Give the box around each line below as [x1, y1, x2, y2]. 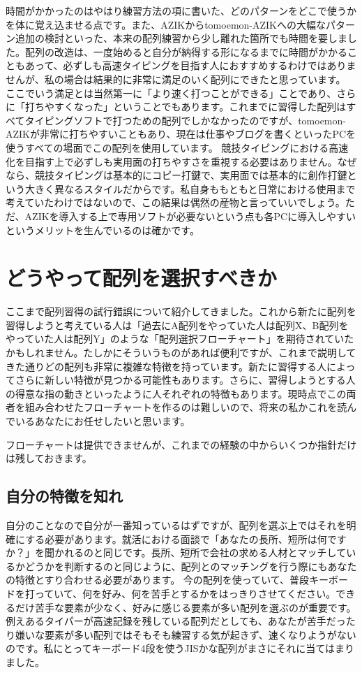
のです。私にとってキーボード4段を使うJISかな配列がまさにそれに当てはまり [6, 641, 354, 656]
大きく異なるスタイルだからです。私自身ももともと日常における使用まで [24, 181, 356, 196]
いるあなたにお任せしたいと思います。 [15, 413, 190, 428]
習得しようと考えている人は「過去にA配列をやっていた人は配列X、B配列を [6, 317, 349, 332]
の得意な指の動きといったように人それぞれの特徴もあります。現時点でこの [6, 386, 347, 400]
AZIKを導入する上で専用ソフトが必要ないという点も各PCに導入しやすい [24, 208, 356, 223]
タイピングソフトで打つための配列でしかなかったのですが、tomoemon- [24, 113, 346, 127]
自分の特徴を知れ [6, 485, 123, 507]
